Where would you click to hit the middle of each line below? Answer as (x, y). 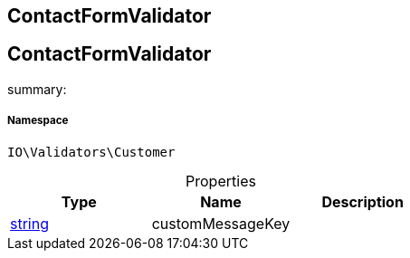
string (29, 223)
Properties (221, 181)
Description (362, 201)
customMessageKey (221, 223)
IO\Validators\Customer (91, 152)
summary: (37, 89)
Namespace (38, 121)
